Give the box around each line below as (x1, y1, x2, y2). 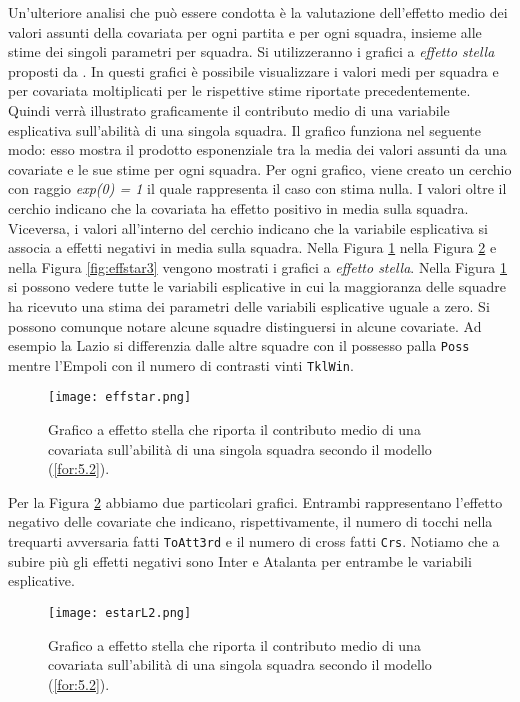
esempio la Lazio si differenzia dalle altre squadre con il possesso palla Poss (8, 335, 470, 356)
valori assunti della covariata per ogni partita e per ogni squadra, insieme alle (8, 21, 482, 42)
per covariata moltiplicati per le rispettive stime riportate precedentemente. (8, 80, 471, 101)
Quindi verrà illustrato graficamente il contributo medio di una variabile (8, 99, 450, 120)
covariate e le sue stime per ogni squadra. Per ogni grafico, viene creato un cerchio (8, 158, 512, 179)
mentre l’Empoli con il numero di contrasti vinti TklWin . (8, 354, 354, 375)
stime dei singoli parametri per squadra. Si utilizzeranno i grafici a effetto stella (8, 41, 495, 62)
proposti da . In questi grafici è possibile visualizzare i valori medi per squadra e (8, 60, 499, 81)
